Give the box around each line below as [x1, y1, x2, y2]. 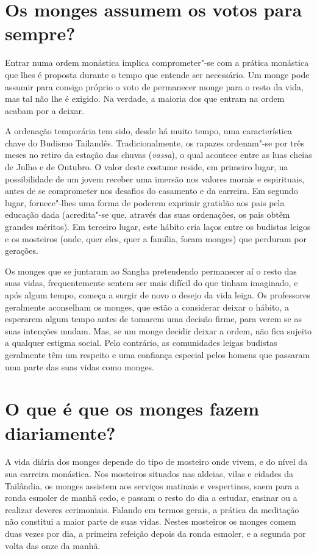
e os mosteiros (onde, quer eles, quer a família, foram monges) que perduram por [5, 232, 307, 245]
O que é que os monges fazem [5, 396, 260, 421]
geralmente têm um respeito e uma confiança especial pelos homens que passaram [5, 348, 310, 361]
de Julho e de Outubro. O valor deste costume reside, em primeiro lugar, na [5, 160, 288, 173]
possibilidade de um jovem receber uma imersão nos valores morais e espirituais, [5, 172, 305, 185]
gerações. [5, 244, 38, 257]
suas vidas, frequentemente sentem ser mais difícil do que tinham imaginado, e [5, 276, 298, 289]
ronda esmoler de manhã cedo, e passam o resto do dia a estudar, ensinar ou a [5, 491, 297, 504]
